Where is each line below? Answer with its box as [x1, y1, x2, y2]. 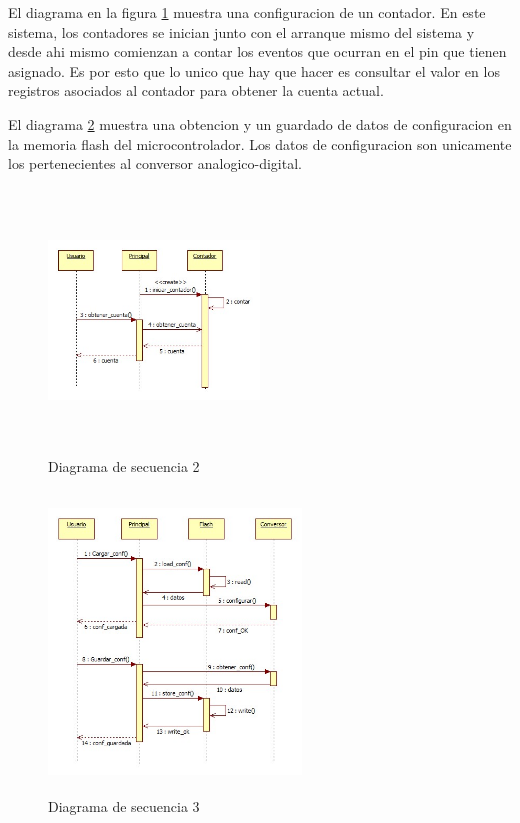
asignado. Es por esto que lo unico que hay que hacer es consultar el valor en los [8, 60, 500, 81]
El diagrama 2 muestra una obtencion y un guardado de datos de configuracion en [8, 113, 512, 134]
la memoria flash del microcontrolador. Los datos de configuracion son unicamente [8, 133, 512, 154]
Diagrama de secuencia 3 [48, 796, 200, 817]
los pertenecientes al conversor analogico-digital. [8, 153, 302, 174]
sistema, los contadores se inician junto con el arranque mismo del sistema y [8, 21, 475, 42]
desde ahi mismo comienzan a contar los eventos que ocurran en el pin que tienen [8, 41, 507, 62]
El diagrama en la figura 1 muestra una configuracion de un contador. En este [8, 2, 486, 22]
